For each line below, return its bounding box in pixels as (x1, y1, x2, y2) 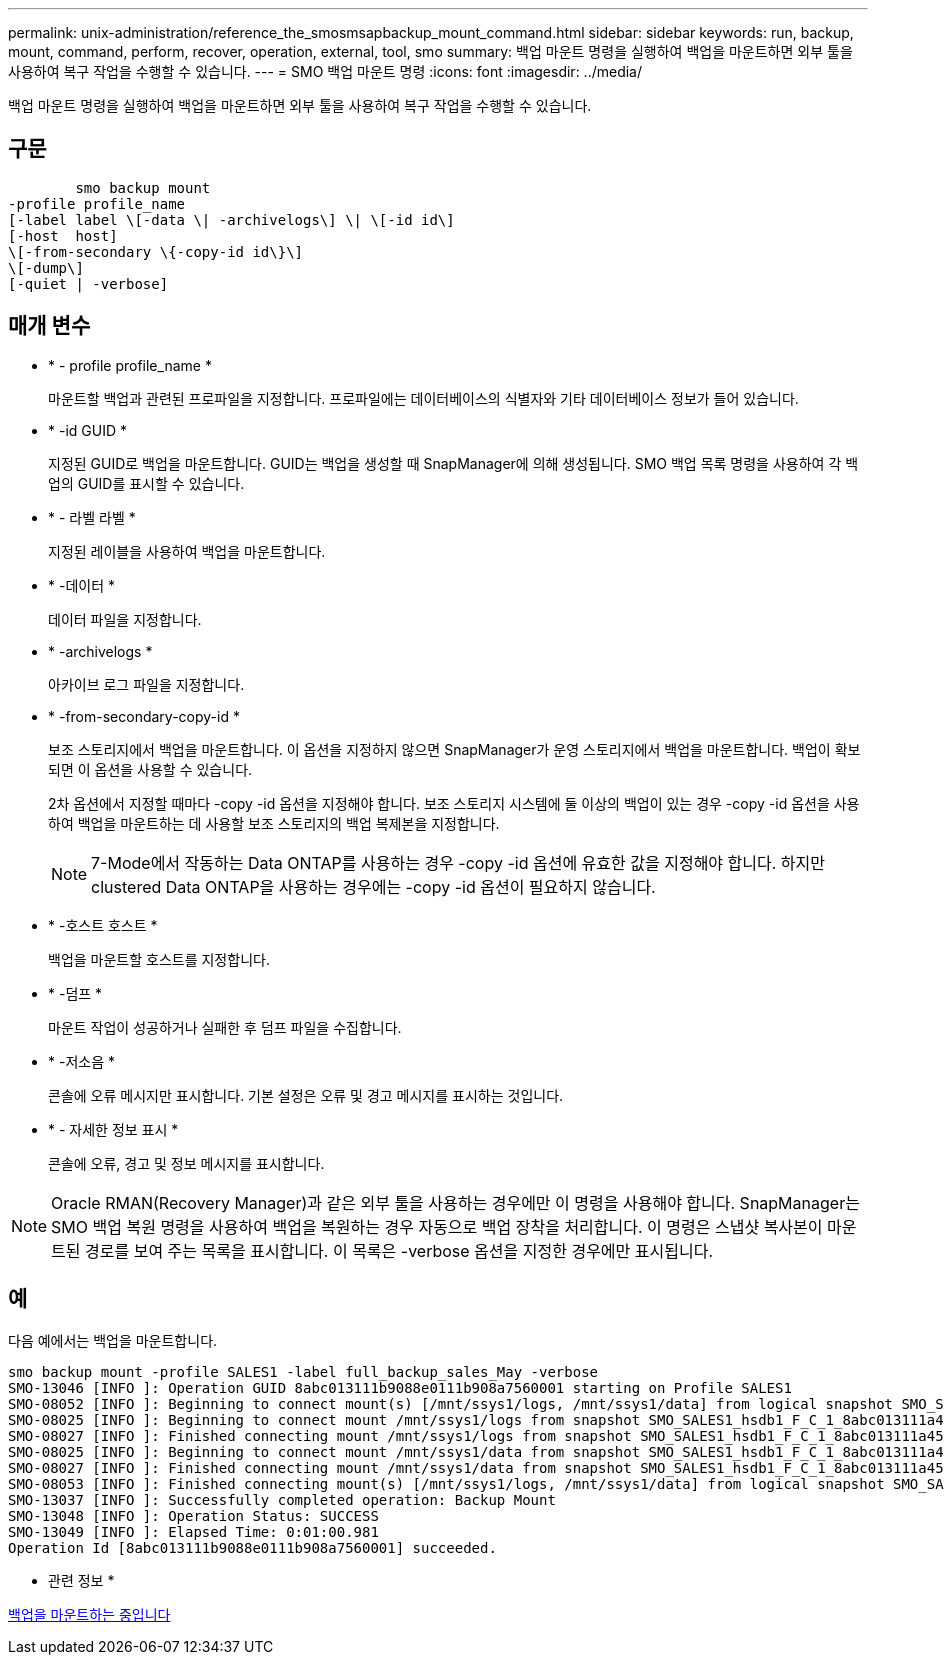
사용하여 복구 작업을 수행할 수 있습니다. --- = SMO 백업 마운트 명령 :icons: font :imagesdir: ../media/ (8, 63, 643, 80)
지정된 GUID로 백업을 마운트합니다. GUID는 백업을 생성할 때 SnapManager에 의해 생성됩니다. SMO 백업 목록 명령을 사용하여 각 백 (48, 454, 859, 472)
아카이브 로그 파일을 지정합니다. (48, 675, 245, 693)
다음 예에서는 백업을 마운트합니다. (8, 1331, 218, 1349)
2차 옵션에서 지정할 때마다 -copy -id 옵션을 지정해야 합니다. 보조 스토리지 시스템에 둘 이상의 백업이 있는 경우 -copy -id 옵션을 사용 (48, 794, 860, 812)
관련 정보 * (48, 1571, 115, 1589)
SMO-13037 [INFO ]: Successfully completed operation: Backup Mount (8, 1491, 556, 1508)
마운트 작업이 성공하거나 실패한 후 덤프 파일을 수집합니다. (48, 1018, 402, 1036)
